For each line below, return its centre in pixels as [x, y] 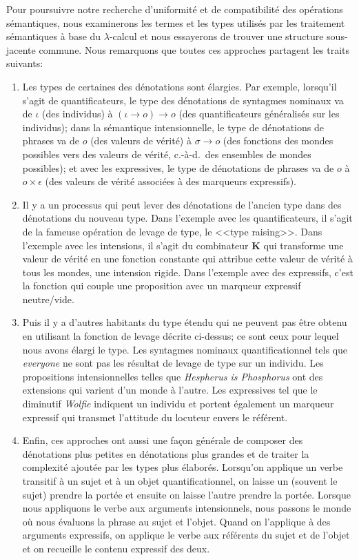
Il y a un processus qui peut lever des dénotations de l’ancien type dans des [182, 204]
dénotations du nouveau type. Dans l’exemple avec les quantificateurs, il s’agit [187, 218]
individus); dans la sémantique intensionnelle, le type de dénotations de [173, 127]
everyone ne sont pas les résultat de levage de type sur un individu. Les [173, 363]
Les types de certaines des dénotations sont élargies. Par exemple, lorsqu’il [179, 86]
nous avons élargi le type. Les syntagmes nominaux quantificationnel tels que [185, 349]
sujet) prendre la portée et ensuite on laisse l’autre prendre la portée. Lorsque [186, 494]
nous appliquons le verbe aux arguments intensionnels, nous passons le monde [187, 508]
